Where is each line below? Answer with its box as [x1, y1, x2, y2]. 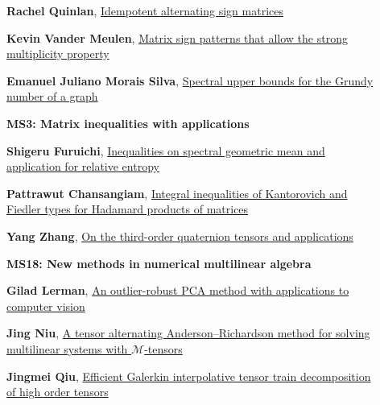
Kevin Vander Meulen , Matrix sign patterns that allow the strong [6, 29, 348, 46]
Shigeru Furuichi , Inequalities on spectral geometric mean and [6, 142, 325, 159]
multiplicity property [6, 45, 109, 62]
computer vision [6, 297, 85, 314]
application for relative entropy [6, 158, 159, 175]
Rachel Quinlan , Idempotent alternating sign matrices [6, 2, 283, 19]
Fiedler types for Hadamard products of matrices [6, 200, 249, 217]
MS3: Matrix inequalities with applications [6, 114, 250, 131]
